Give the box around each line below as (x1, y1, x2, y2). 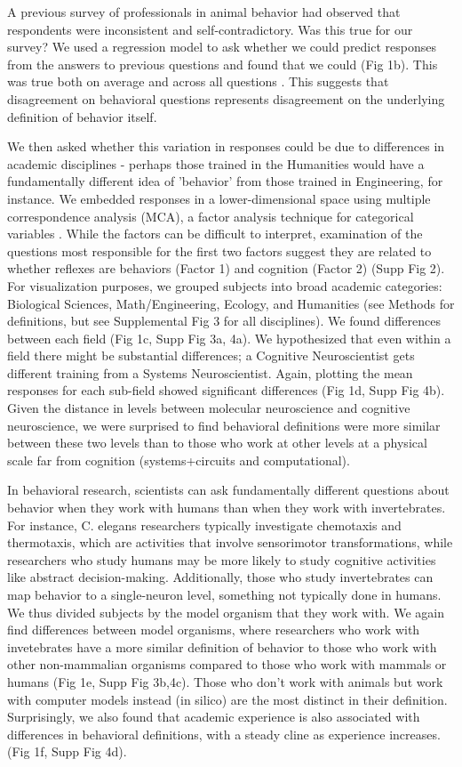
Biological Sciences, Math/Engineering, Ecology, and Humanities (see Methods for (7, 294, 455, 312)
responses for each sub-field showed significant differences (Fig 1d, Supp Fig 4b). (7, 381, 445, 400)
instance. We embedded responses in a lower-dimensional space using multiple (7, 189, 431, 207)
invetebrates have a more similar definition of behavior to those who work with (7, 637, 437, 656)
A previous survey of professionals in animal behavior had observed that (7, 3, 401, 20)
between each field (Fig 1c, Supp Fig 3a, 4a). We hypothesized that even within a (7, 328, 451, 347)
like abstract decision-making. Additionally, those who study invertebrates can (7, 568, 434, 586)
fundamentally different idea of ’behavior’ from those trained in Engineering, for (7, 172, 443, 190)
